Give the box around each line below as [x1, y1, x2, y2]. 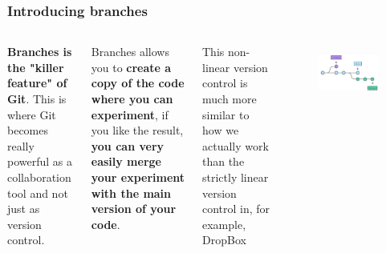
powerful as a [7, 153, 73, 170]
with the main [91, 184, 172, 201]
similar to [202, 106, 250, 122]
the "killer [7, 58, 64, 75]
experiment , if [91, 106, 169, 122]
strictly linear [202, 168, 269, 185]
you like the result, [91, 122, 184, 139]
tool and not [7, 184, 68, 201]
